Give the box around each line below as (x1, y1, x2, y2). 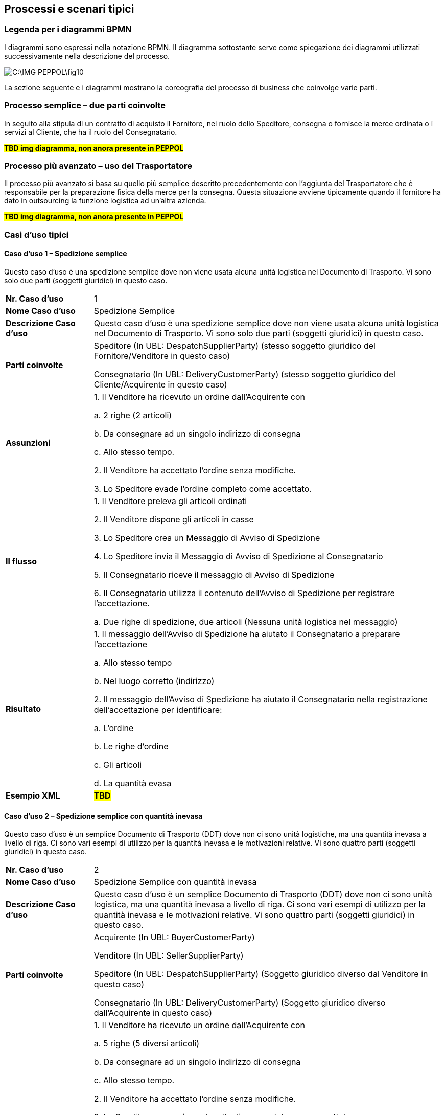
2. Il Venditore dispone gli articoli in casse (93, 514, 254, 525)
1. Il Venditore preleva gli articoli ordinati (93, 495, 247, 506)
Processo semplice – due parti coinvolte (4, 100, 166, 111)
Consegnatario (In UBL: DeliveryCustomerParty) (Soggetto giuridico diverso (93, 997, 386, 1008)
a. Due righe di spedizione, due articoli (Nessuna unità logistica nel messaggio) (93, 616, 398, 627)
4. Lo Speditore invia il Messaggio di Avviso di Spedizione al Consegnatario (93, 551, 383, 561)
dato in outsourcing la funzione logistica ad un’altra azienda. (4, 196, 206, 206)
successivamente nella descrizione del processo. (4, 51, 170, 60)
